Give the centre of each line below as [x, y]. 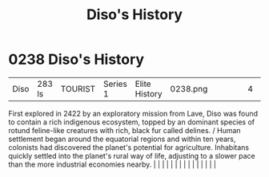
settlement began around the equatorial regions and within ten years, [122, 139]
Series [115, 84]
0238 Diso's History [76, 59]
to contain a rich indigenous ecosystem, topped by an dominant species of [131, 122]
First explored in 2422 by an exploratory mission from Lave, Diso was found [133, 113]
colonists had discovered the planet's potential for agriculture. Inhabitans [129, 147]
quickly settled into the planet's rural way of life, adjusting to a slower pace [132, 155]
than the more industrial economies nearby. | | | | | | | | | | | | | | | [112, 164]
